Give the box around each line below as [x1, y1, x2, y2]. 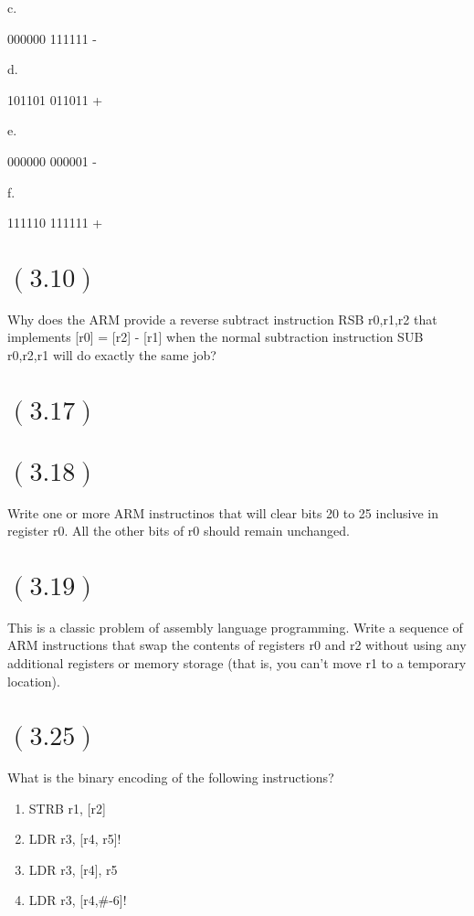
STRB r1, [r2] [28, 798, 106, 817]
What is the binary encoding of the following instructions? [7, 768, 334, 787]
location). [7, 671, 60, 690]
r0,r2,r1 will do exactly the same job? [7, 345, 216, 364]
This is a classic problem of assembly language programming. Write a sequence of [7, 617, 463, 636]
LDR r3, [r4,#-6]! [28, 890, 127, 910]
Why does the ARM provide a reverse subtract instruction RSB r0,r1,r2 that [7, 309, 437, 328]
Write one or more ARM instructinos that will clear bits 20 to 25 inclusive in [7, 503, 439, 522]
